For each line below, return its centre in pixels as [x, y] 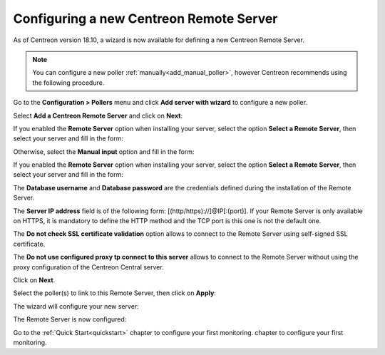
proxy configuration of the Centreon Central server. [88, 267]
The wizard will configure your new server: [76, 306]
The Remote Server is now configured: [70, 319]
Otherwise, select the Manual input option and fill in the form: [104, 151]
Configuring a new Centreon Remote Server [145, 19]
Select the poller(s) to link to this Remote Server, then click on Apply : [115, 293]
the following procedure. [68, 83]
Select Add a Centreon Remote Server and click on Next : [98, 115]
